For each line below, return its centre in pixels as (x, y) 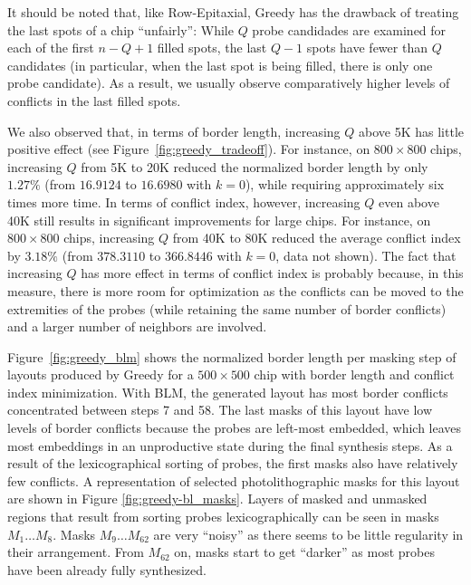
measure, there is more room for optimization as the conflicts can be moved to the (235, 290)
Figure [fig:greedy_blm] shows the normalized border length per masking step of (232, 356)
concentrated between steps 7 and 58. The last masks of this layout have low (220, 410)
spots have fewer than (367, 48)
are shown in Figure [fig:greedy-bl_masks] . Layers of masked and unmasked (217, 499)
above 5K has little (411, 131)
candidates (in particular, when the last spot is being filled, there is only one (220, 65)
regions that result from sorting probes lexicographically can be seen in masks (223, 517)
